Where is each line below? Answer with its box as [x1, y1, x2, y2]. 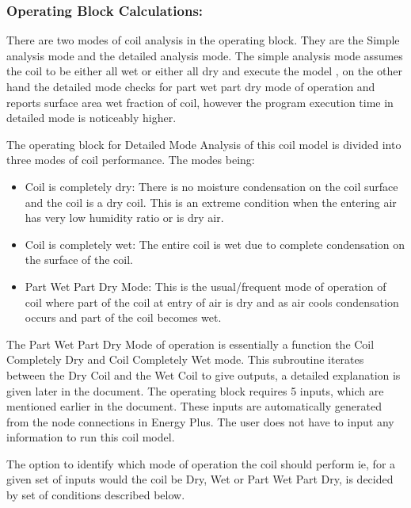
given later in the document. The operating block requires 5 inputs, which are [6, 382, 384, 399]
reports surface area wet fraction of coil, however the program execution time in [6, 94, 394, 110]
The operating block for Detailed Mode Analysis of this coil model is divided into [6, 136, 401, 152]
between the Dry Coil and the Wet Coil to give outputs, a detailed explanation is [6, 366, 401, 383]
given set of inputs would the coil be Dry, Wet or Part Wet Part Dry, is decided [6, 471, 394, 487]
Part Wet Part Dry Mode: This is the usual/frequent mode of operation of [25, 277, 386, 294]
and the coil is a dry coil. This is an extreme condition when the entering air [25, 193, 397, 210]
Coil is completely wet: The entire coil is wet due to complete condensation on [25, 235, 405, 252]
